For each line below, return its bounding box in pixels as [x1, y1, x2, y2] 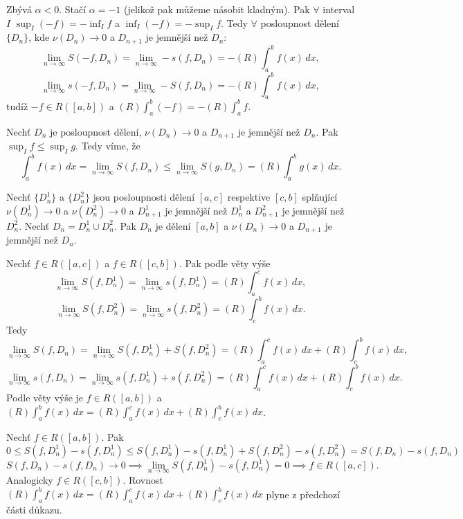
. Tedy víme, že [75, 138, 140, 153]
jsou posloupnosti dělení [93, 190, 195, 204]
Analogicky [6, 473, 53, 486]
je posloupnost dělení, [49, 124, 142, 138]
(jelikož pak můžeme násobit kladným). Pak [123, 2, 310, 16]
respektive [227, 190, 271, 204]
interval [323, 2, 355, 16]
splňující [302, 190, 338, 204]
